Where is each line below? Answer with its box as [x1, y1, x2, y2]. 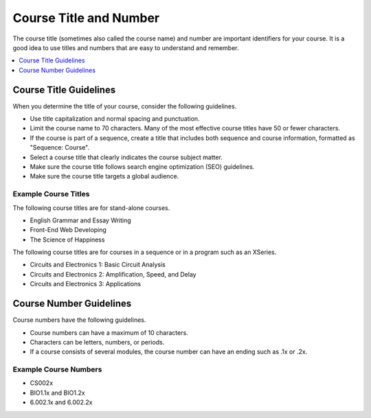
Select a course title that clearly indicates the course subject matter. [30, 153, 223, 161]
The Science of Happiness [30, 235, 105, 244]
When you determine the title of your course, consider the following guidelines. [12, 102, 237, 110]
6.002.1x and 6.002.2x [30, 398, 93, 406]
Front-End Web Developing [30, 226, 106, 234]
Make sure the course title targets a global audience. [30, 172, 179, 181]
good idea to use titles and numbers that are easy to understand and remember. [12, 43, 240, 51]
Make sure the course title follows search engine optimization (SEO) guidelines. [30, 162, 255, 171]
